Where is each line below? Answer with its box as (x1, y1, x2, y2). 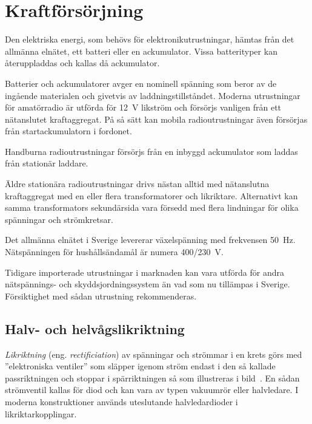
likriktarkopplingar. (5, 407, 77, 420)
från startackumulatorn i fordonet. (5, 125, 132, 137)
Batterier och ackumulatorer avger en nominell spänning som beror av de (5, 77, 277, 89)
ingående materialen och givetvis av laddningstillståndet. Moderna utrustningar (5, 89, 300, 101)
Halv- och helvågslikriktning (5, 319, 185, 338)
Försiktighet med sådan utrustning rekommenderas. (5, 289, 197, 302)
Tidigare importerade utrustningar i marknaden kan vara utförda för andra (5, 265, 285, 278)
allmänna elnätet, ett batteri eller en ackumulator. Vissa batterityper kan (5, 44, 277, 57)
